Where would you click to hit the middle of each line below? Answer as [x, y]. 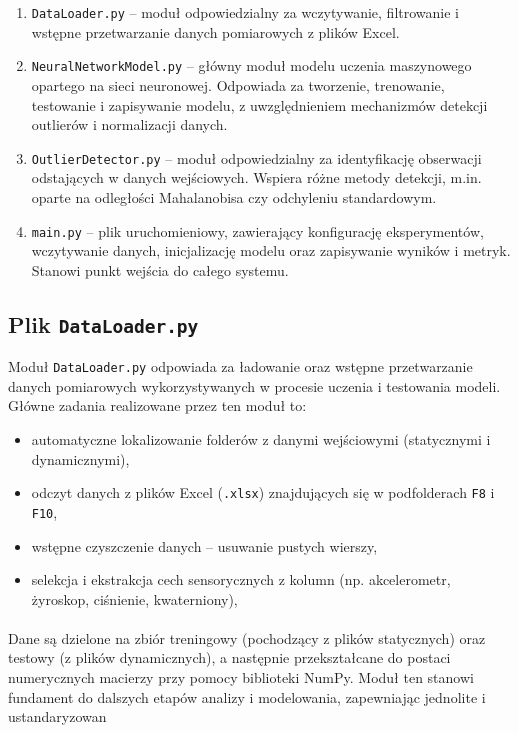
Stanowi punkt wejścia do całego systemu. [160, 269]
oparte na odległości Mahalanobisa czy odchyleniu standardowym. [234, 196]
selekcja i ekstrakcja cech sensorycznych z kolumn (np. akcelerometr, [241, 579]
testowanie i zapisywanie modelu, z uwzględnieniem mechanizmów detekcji [259, 104]
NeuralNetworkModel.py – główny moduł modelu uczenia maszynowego [251, 65]
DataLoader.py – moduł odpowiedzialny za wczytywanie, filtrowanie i [245, 12]
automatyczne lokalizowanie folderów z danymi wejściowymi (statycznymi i [261, 439]
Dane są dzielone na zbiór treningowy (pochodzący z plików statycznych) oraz [247, 637]
